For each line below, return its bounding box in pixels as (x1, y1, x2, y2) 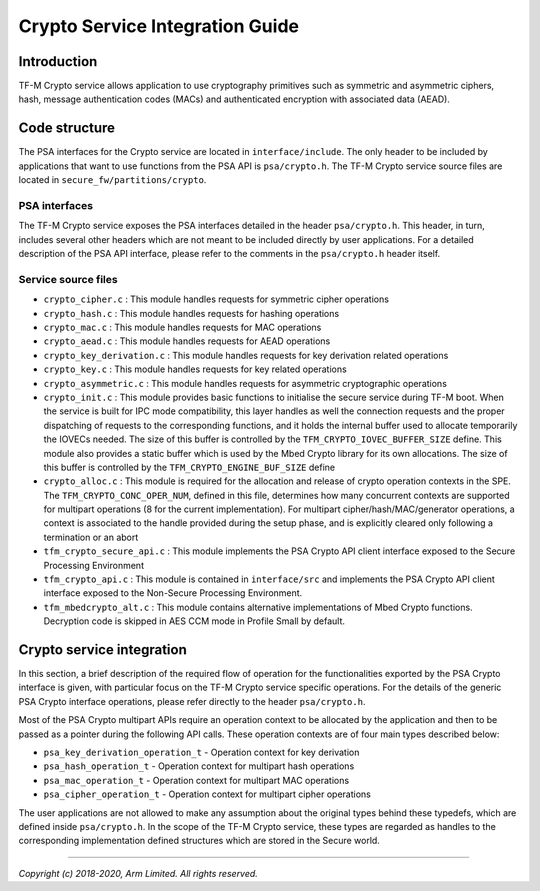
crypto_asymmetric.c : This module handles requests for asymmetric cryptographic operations (43, 377, 447, 389)
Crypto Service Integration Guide (18, 15, 300, 37)
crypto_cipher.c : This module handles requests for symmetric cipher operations (43, 293, 390, 305)
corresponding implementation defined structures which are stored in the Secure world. (18, 835, 380, 847)
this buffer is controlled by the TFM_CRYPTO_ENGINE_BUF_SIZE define (43, 461, 335, 473)
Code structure (18, 120, 115, 137)
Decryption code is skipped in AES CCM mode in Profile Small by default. (43, 615, 345, 627)
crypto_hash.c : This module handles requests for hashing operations (43, 307, 340, 319)
